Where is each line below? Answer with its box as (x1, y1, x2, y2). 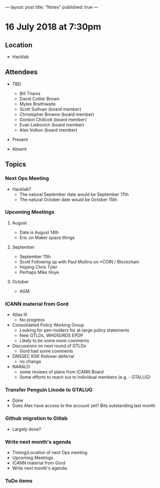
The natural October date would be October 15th (19, 196, 117, 203)
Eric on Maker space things (19, 234, 75, 240)
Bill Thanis (19, 90, 41, 96)
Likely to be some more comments (19, 338, 90, 344)
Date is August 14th (19, 229, 59, 235)
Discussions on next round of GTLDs (12, 343, 87, 349)
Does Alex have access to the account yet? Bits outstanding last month (12, 403, 156, 409)
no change (19, 359, 42, 364)
